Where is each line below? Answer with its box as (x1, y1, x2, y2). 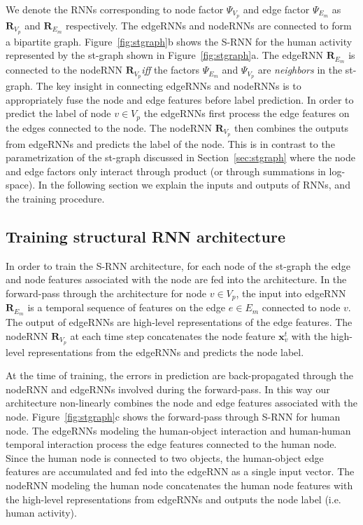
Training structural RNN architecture (6, 225, 285, 247)
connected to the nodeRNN (6, 62, 123, 77)
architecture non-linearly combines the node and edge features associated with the (6, 395, 357, 410)
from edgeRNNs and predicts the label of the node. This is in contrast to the (6, 136, 335, 151)
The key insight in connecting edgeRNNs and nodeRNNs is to (36, 79, 301, 93)
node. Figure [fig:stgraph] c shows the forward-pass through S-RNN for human (6, 409, 341, 424)
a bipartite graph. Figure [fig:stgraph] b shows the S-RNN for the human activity (6, 34, 353, 48)
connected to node (262, 300, 341, 315)
